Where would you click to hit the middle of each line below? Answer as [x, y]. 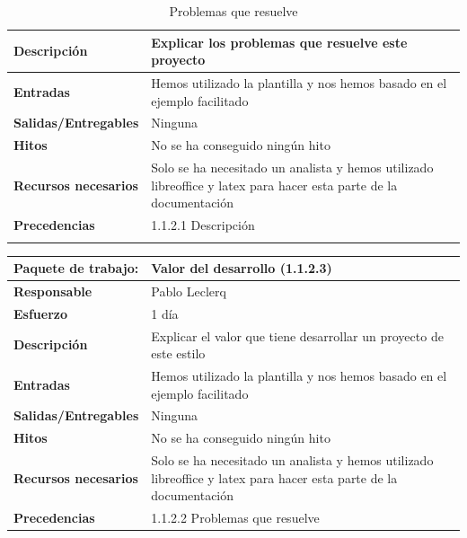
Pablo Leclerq [189, 291]
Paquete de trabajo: [76, 268]
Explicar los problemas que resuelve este [279, 42]
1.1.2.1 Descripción [203, 225]
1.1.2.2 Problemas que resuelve [235, 518]
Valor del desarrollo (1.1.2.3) [242, 268]
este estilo [178, 353]
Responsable [53, 291]
